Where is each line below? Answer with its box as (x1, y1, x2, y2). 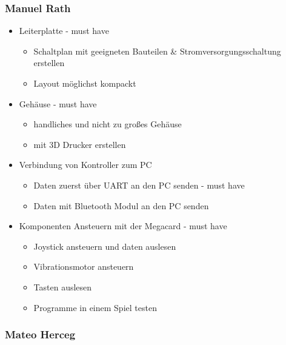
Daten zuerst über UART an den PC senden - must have (33, 178, 245, 191)
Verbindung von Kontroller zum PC (19, 158, 152, 171)
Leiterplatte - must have (19, 24, 109, 37)
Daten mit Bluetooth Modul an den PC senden (33, 199, 209, 212)
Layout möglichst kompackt (33, 77, 136, 89)
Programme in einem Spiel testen (33, 301, 157, 313)
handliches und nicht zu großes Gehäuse (33, 118, 182, 130)
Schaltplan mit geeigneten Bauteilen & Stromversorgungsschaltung (33, 44, 281, 57)
